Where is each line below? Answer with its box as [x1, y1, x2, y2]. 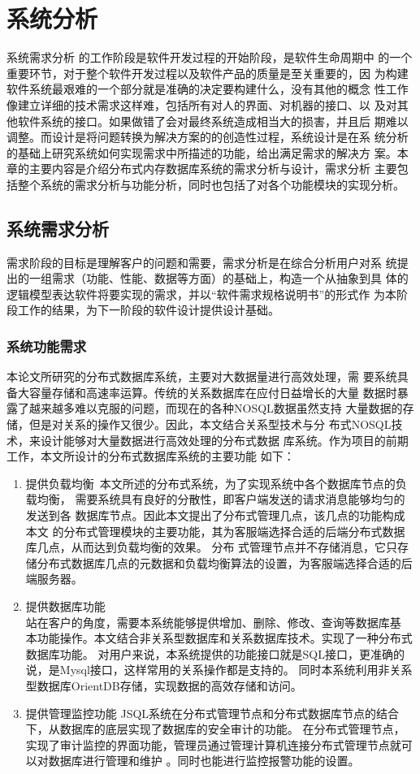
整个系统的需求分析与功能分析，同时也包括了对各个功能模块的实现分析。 [17, 175, 405, 192]
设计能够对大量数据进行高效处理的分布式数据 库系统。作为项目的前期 [40, 431, 409, 448]
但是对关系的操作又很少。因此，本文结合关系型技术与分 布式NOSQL [28, 416, 392, 433]
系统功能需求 [6, 335, 87, 356]
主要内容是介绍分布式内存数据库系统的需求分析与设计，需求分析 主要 [28, 160, 397, 177]
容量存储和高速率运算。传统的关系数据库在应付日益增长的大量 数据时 [28, 383, 397, 400]
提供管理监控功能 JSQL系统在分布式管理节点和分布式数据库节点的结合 [25, 704, 400, 721]
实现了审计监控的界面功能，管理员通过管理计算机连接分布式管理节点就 [25, 736, 401, 753]
